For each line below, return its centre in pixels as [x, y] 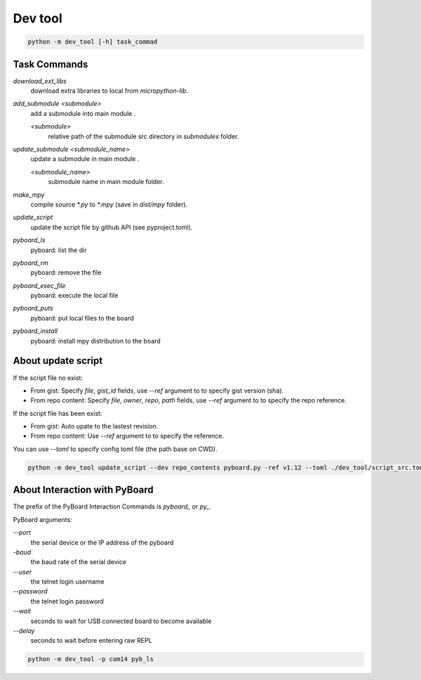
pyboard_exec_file [39, 285]
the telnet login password [67, 601]
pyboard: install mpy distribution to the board [95, 341]
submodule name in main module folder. [106, 182]
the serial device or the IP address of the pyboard [102, 542]
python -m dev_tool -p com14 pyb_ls [91, 659]
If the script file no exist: [48, 378]
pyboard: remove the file [66, 273]
